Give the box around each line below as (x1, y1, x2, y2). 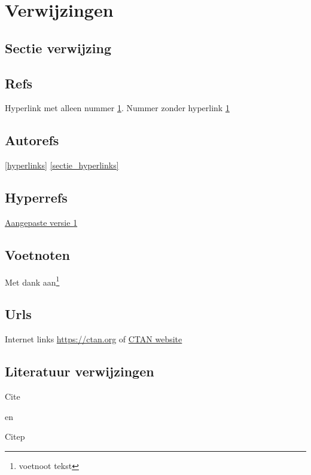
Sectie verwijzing (5, 38, 111, 57)
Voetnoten (5, 245, 70, 263)
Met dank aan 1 (5, 274, 60, 288)
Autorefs (5, 131, 59, 149)
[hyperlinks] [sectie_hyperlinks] (5, 159, 119, 171)
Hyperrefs (5, 188, 68, 207)
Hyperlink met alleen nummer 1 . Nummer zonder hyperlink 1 (5, 102, 230, 114)
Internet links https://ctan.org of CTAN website (5, 333, 182, 345)
